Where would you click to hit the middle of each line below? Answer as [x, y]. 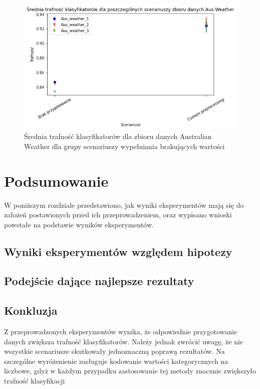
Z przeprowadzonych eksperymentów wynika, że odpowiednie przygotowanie [121, 332]
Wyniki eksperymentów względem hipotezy [118, 251]
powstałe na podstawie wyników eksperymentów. [79, 224]
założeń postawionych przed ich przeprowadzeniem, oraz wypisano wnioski [118, 215]
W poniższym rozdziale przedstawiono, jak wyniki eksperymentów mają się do [124, 205]
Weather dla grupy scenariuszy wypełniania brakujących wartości [124, 146]
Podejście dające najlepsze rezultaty [99, 281]
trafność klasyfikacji [35, 381]
